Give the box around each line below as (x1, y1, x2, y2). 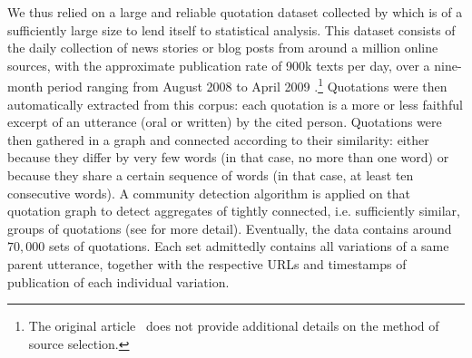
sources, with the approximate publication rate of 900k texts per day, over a (7, 55, 430, 74)
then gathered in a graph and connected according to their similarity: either (7, 130, 429, 149)
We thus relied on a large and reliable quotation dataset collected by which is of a (7, 3, 463, 21)
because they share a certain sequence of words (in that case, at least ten (7, 166, 414, 184)
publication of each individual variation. (7, 272, 230, 291)
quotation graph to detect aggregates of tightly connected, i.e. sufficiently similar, (7, 201, 460, 220)
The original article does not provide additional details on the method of (28, 316, 439, 335)
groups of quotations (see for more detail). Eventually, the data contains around (7, 218, 452, 237)
